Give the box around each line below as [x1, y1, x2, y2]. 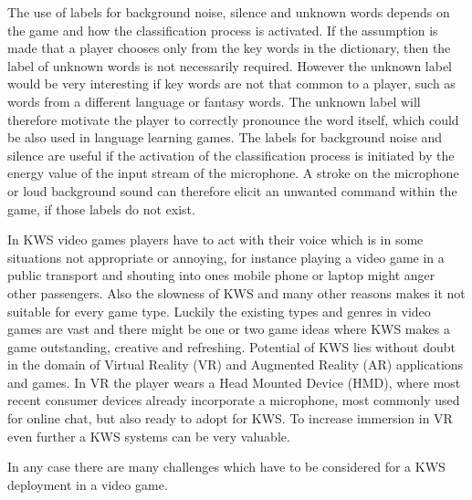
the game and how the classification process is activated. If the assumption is [7, 20, 438, 39]
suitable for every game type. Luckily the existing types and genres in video [7, 301, 431, 320]
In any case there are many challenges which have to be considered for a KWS [7, 457, 446, 476]
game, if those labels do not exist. [7, 199, 195, 218]
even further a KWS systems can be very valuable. [7, 426, 290, 445]
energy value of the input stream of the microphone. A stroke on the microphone [7, 163, 459, 182]
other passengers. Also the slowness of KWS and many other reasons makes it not [7, 283, 466, 302]
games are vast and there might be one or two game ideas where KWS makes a [7, 319, 450, 339]
